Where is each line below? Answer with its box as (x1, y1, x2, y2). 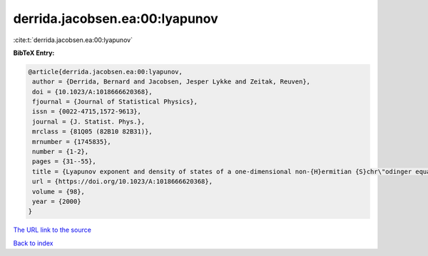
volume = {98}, (32, 188, 86, 195)
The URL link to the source (13, 225, 92, 235)
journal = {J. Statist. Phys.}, (32, 118, 146, 126)
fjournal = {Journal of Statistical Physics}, (32, 98, 198, 106)
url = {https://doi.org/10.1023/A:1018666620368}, (32, 178, 213, 185)
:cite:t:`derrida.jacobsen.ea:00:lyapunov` (13, 36, 133, 44)
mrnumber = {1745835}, (32, 138, 112, 145)
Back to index (13, 239, 53, 247)
